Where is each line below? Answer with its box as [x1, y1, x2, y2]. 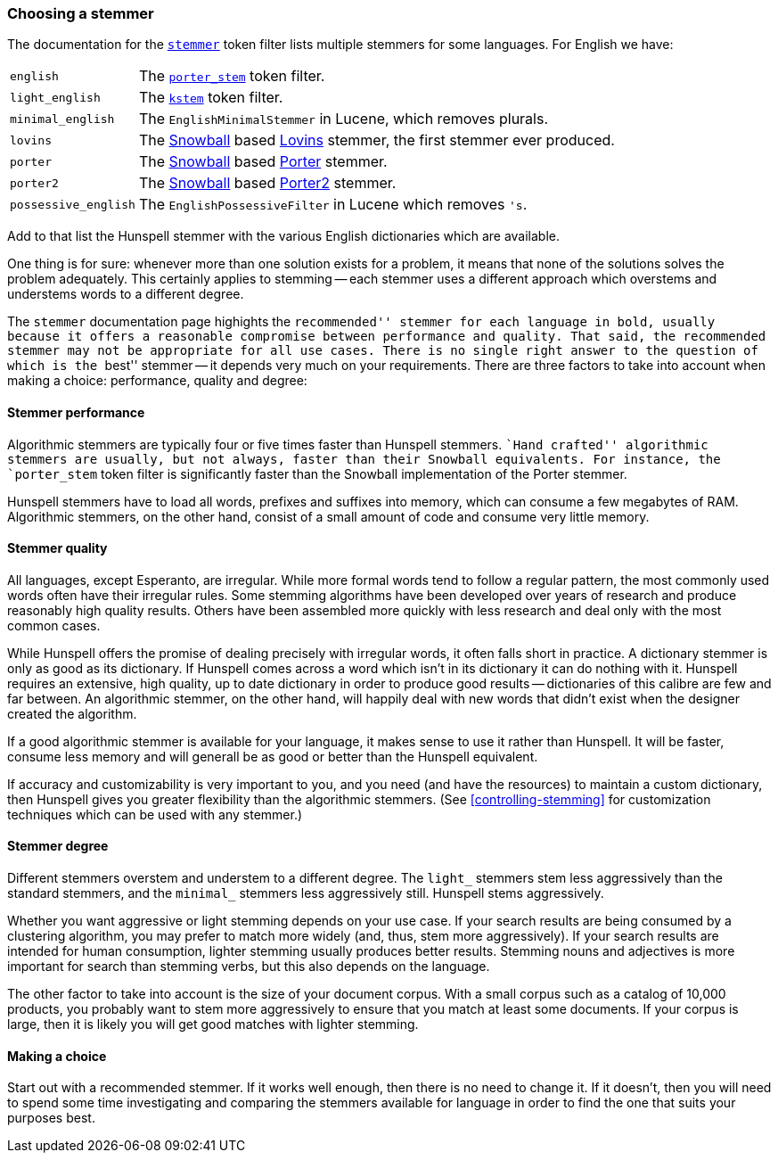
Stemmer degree [7, 838, 109, 854]
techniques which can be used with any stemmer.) [7, 806, 303, 822]
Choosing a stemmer [7, 4, 154, 22]
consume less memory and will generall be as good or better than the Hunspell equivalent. [7, 748, 538, 764]
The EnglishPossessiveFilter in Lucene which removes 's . [138, 195, 528, 214]
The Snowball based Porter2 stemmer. [138, 174, 397, 193]
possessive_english [10, 197, 135, 211]
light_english [10, 90, 101, 104]
